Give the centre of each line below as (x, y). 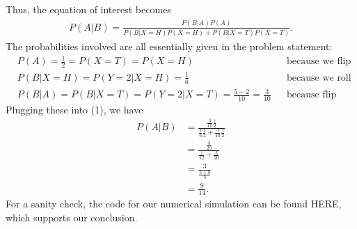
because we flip (319, 62)
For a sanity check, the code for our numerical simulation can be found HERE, (174, 204)
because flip (312, 95)
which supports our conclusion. (72, 218)
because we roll (319, 78)
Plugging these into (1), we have (74, 109)
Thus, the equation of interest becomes (88, 9)
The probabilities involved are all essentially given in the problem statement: (169, 46)
